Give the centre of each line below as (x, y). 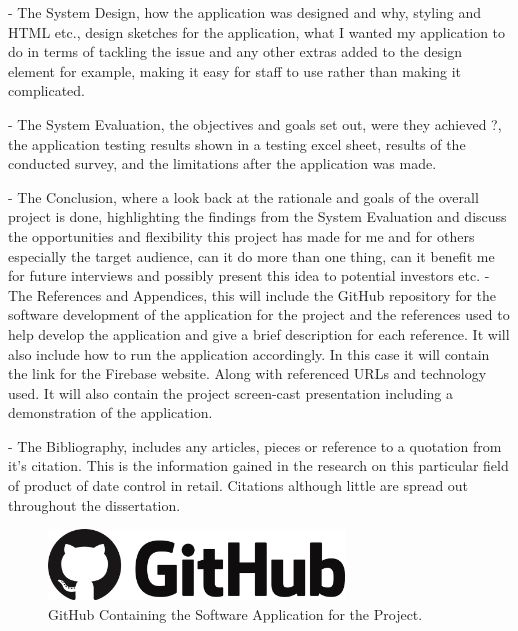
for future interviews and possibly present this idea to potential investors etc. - (249, 275)
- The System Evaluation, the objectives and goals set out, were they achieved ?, (255, 123)
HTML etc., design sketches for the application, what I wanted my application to (257, 31)
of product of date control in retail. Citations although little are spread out (238, 485)
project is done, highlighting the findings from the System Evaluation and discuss (257, 216)
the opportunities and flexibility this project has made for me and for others (241, 235)
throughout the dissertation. (94, 504)
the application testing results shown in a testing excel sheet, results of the (237, 143)
